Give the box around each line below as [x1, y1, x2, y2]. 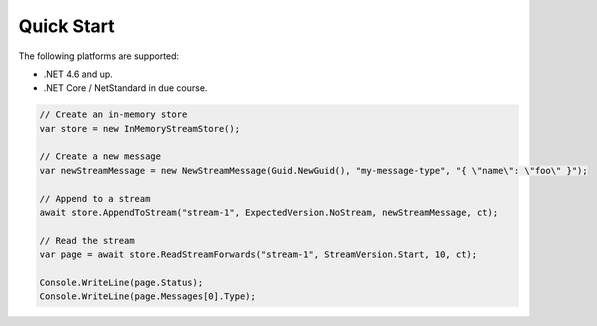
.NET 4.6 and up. [43, 68, 114, 80]
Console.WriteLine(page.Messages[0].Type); [39, 291, 257, 302]
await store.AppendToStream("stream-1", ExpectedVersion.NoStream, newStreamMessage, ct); [39, 207, 499, 219]
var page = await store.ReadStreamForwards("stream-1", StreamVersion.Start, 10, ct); [39, 249, 478, 260]
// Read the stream [39, 235, 135, 246]
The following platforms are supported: [18, 50, 180, 62]
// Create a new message [39, 151, 162, 162]
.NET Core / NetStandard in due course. [43, 82, 208, 94]
